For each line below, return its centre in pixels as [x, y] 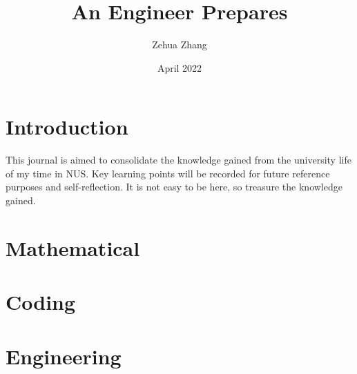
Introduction [67, 127]
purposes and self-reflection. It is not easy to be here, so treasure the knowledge [174, 187]
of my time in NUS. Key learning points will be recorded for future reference [168, 173]
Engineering [64, 356]
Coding [41, 302]
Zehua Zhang [180, 45]
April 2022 [180, 67]
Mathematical [73, 247]
